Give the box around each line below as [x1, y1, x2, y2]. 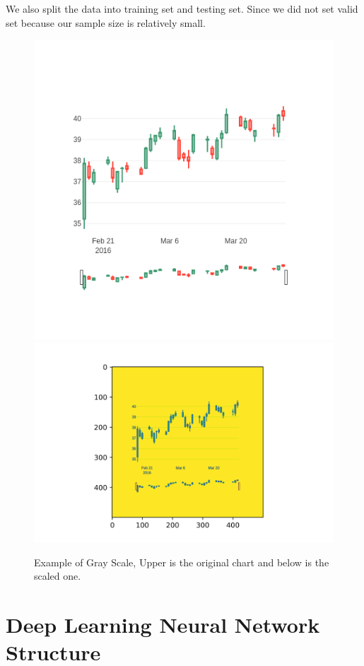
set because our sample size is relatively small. [6, 15, 206, 30]
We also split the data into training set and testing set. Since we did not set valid [6, 1, 358, 16]
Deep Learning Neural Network [6, 610, 320, 639]
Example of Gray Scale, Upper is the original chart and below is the [34, 554, 329, 569]
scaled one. [34, 568, 81, 583]
